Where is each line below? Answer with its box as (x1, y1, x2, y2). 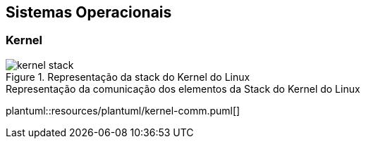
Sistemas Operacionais (6, 4, 172, 21)
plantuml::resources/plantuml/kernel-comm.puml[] (6, 104, 240, 117)
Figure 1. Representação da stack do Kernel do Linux (6, 70, 250, 83)
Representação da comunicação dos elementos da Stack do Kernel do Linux (6, 82, 360, 95)
